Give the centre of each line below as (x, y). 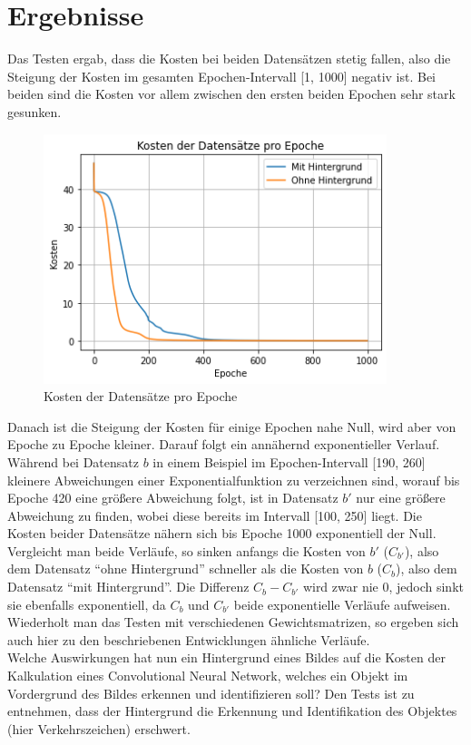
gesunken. (34, 111)
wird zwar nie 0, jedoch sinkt (383, 587)
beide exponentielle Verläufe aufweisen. (342, 604)
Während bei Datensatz (73, 461)
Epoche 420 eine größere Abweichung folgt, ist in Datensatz (173, 498)
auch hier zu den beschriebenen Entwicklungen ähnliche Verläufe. (189, 639)
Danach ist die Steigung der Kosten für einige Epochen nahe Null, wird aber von (232, 426)
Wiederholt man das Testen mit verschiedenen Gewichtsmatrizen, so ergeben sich (233, 622)
